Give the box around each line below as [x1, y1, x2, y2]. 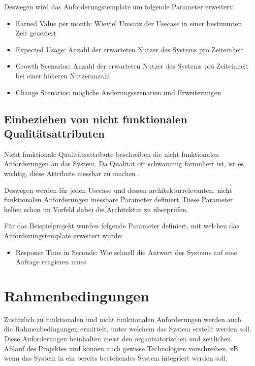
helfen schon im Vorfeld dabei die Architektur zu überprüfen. [4, 204, 189, 214]
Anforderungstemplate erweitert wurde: [4, 230, 123, 240]
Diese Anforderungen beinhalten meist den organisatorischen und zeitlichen [4, 333, 231, 343]
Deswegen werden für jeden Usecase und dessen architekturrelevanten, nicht [4, 184, 232, 195]
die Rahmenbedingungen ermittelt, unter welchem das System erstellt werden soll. [4, 324, 252, 334]
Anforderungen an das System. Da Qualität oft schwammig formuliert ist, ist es [4, 158, 244, 169]
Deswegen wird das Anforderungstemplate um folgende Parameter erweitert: [4, 1, 234, 11]
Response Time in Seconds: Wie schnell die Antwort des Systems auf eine [15, 247, 237, 257]
